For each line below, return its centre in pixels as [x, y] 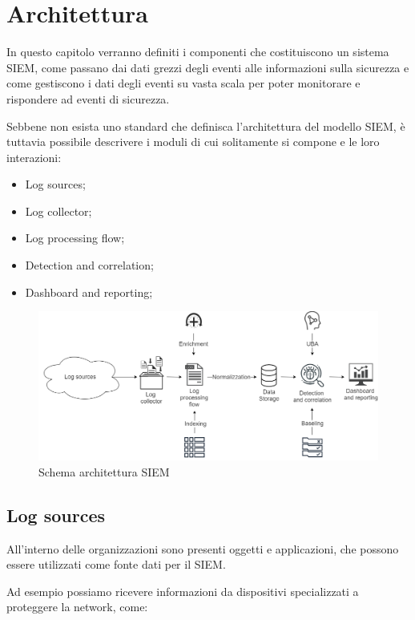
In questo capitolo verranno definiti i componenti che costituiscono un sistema [198, 52]
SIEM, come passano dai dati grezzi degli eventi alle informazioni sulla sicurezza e [208, 67]
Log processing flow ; [75, 238]
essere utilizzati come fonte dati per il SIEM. [116, 564]
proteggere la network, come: [77, 607]
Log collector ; [58, 211]
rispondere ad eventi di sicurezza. [88, 98]
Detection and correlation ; [89, 265]
